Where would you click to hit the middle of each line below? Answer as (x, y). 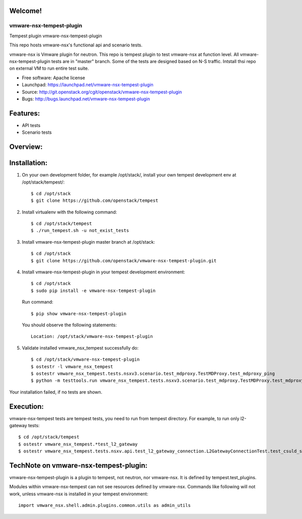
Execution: (26, 406)
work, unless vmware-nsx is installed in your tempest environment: (79, 494)
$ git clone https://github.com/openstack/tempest (95, 201)
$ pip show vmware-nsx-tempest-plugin (79, 313)
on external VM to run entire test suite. (49, 69)
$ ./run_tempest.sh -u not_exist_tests (80, 230)
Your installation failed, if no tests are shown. (56, 392)
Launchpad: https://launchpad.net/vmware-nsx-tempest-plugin (88, 85)
